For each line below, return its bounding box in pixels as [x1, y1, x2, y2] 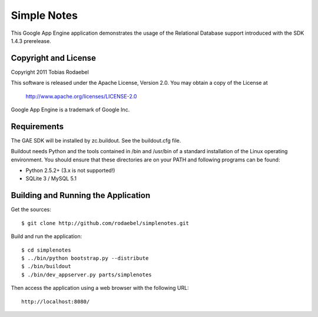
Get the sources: [11, 206, 51, 213]
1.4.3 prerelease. [11, 37, 51, 44]
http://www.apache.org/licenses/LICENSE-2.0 [25, 93, 137, 100]
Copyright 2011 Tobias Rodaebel [11, 68, 90, 75]
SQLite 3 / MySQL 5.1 [25, 175, 77, 182]
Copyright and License [11, 53, 97, 63]
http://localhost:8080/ [21, 298, 90, 305]
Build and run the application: [11, 233, 82, 240]
